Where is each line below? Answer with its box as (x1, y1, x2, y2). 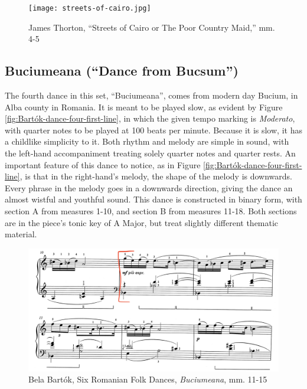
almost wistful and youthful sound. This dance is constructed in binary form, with (5, 193, 302, 205)
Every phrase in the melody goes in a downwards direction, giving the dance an (5, 181, 293, 194)
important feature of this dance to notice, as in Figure (5, 158, 201, 171)
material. (5, 228, 37, 240)
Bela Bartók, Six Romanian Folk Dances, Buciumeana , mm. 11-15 (28, 373, 267, 385)
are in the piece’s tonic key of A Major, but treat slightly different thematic (5, 216, 279, 228)
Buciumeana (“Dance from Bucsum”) (5, 61, 239, 80)
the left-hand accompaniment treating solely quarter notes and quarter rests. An (5, 147, 296, 159)
